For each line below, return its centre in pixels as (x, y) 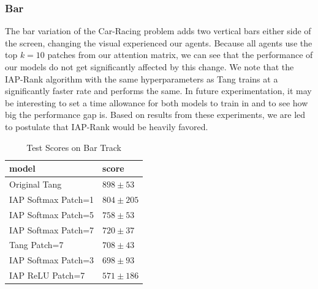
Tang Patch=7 (36, 245)
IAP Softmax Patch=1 (52, 199)
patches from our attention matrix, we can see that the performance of (180, 55)
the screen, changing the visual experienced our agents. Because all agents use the (159, 42)
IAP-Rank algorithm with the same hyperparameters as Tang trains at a (142, 79)
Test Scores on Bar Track (74, 147)
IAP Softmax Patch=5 (52, 214)
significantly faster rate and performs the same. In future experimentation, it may (158, 91)
